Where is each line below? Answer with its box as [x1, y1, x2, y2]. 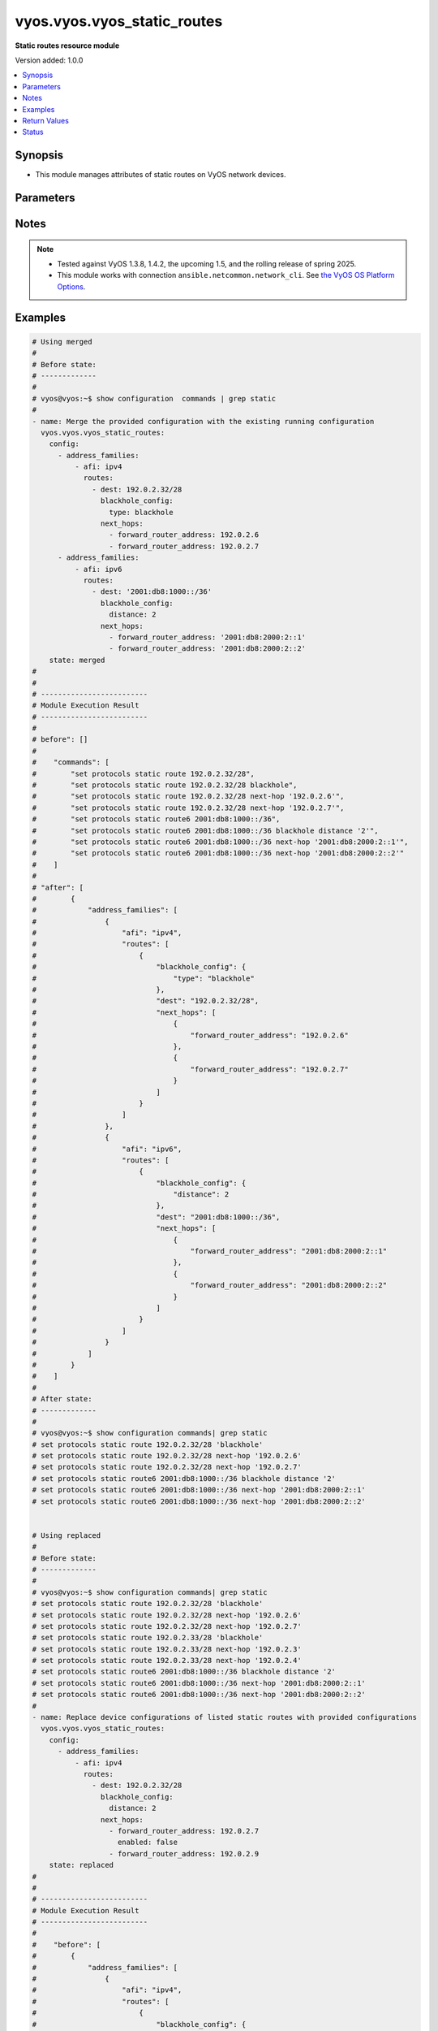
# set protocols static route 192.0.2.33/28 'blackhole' [32, 1633, 264, 1643]
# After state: [32, 1394, 92, 1404]
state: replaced [49, 1860, 114, 1870]
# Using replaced [32, 1531, 101, 1539]
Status [22, 127, 44, 137]
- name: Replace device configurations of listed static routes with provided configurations [32, 1713, 418, 1722]
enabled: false [118, 1838, 178, 1847]
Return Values [22, 115, 69, 125]
